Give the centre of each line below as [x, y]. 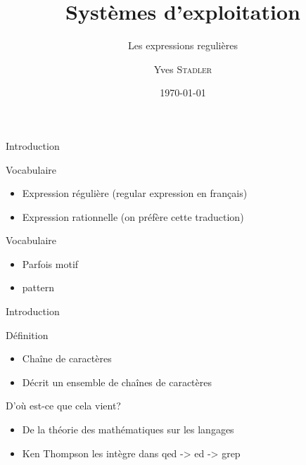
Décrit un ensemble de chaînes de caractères [117, 382]
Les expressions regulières [183, 45]
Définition [27, 335]
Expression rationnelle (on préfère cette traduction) [133, 216]
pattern [38, 287]
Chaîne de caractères [67, 358]
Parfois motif [50, 263]
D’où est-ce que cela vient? [63, 406]
